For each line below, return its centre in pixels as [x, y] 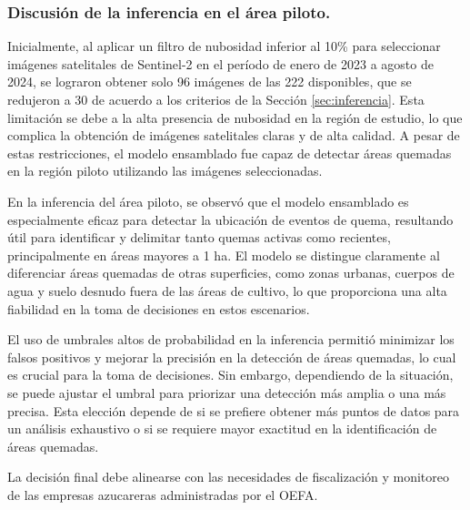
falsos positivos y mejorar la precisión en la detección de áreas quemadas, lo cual [232, 357]
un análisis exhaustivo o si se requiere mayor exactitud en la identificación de [222, 428]
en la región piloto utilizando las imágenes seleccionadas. [165, 171]
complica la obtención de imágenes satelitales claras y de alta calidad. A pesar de [234, 135]
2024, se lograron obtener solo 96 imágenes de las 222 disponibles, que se [210, 82]
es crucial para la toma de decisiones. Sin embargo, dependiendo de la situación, [230, 375]
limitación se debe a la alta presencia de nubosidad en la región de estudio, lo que [235, 117]
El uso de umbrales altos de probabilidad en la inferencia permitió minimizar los [231, 339]
